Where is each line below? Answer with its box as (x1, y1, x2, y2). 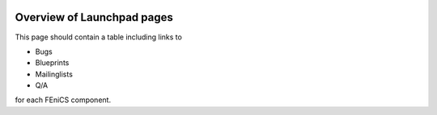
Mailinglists (35, 69, 73, 79)
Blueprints (35, 58, 70, 68)
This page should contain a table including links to (15, 32, 182, 42)
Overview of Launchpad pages (15, 10, 173, 24)
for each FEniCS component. (15, 95, 112, 105)
